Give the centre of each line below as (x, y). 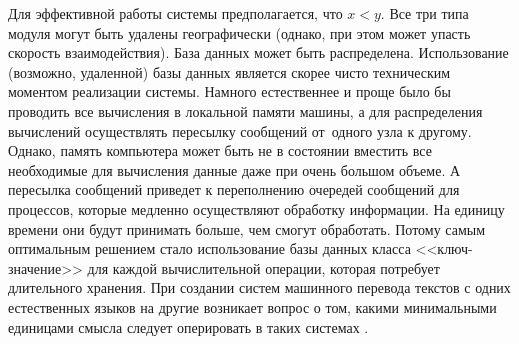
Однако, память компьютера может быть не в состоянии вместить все (220, 150)
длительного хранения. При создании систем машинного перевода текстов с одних (259, 287)
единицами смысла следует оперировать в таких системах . (188, 326)
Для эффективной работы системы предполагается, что (175, 13)
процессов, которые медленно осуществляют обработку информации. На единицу (256, 208)
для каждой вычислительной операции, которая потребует (263, 267)
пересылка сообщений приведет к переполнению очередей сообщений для (234, 189)
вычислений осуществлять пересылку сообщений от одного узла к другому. (240, 130)
